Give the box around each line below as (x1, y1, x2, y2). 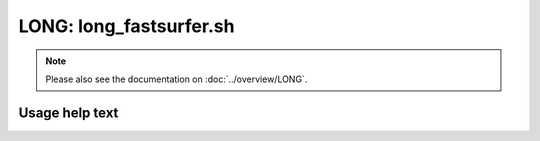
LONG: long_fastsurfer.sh (18, 15, 235, 37)
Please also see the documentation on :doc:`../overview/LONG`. (45, 73, 308, 85)
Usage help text (18, 104, 119, 121)
